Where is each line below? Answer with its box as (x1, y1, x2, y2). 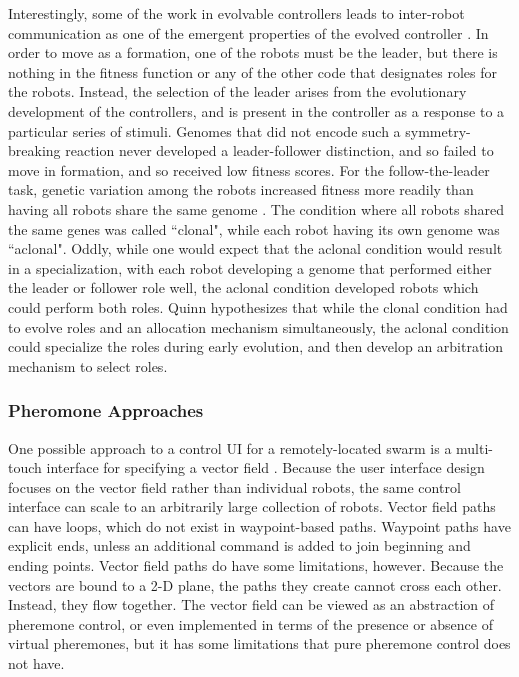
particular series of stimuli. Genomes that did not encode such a (8, 120, 401, 141)
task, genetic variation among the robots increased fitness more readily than (8, 179, 474, 200)
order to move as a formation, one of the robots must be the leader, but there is (8, 42, 498, 63)
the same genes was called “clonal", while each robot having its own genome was (8, 218, 500, 239)
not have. (8, 653, 65, 674)
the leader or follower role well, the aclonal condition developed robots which (8, 277, 479, 298)
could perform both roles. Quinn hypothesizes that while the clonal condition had (8, 296, 508, 317)
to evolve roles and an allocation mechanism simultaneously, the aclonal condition (8, 316, 509, 337)
